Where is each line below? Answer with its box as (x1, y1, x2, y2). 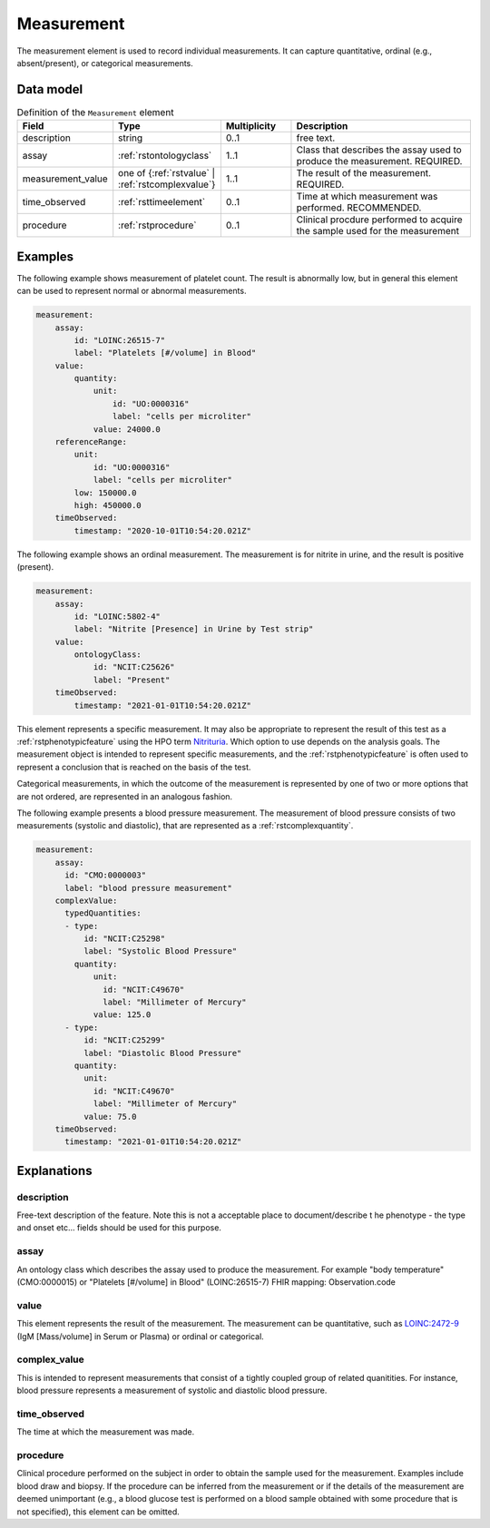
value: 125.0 (93, 1010, 152, 1020)
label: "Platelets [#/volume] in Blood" (73, 348, 257, 358)
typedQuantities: (64, 908, 142, 918)
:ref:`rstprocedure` (118, 219, 197, 231)
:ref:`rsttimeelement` (118, 196, 206, 209)
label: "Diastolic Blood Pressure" (83, 1048, 242, 1058)
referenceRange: (54, 436, 127, 447)
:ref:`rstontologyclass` (118, 150, 212, 162)
